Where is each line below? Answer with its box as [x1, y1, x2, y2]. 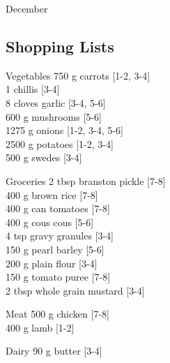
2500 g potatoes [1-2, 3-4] [6, 136, 114, 151]
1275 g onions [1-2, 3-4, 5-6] [6, 123, 123, 138]
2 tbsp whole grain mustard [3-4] [6, 283, 145, 297]
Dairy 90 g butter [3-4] [6, 343, 102, 358]
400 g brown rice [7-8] [6, 187, 98, 202]
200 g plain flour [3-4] [6, 255, 98, 270]
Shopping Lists [6, 35, 114, 57]
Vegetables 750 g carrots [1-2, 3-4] [6, 68, 150, 82]
